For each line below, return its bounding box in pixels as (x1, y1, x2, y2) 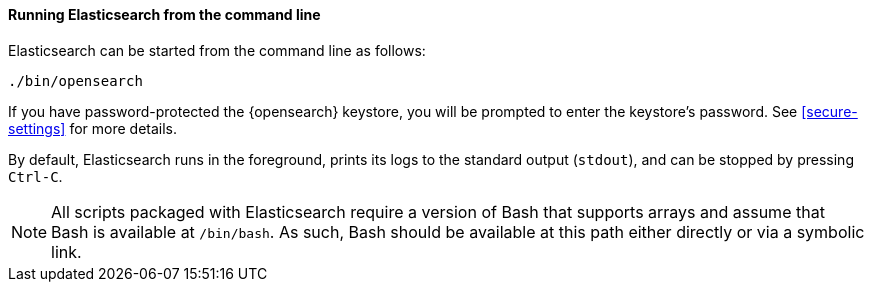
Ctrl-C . (8, 167, 63, 185)
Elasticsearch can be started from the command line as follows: (8, 41, 426, 59)
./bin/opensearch (8, 72, 143, 89)
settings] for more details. (8, 119, 178, 137)
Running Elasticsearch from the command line (8, 6, 321, 23)
